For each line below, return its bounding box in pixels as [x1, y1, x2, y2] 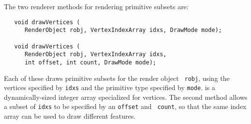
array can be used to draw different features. [4, 111, 136, 121]
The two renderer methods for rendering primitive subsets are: [4, 1, 189, 11]
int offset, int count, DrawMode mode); [24, 59, 156, 66]
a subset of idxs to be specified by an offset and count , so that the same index [4, 101, 247, 111]
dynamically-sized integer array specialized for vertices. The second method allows [4, 92, 248, 102]
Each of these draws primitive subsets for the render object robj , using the [4, 73, 230, 83]
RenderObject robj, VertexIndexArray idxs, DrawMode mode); [24, 27, 222, 34]
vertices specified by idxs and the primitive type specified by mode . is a [4, 82, 215, 93]
